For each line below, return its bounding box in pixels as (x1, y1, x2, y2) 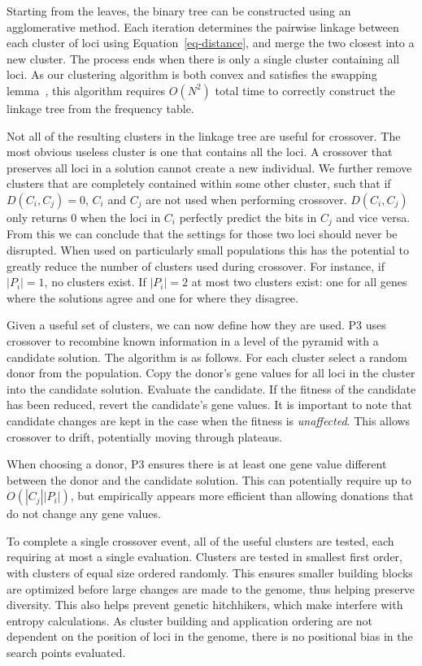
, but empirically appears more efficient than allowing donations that (70, 487, 414, 504)
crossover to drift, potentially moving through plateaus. (7, 428, 283, 445)
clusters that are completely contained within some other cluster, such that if (7, 175, 391, 192)
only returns (7, 208, 67, 225)
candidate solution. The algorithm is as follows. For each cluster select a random (7, 348, 407, 365)
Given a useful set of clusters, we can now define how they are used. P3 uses (7, 316, 386, 333)
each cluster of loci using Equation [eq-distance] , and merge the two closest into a (7, 34, 415, 51)
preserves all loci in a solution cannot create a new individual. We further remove (7, 159, 412, 176)
